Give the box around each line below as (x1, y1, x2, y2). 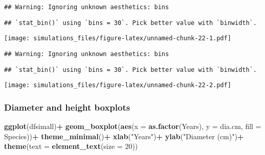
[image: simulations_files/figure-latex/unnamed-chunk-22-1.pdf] (4, 35, 231, 42)
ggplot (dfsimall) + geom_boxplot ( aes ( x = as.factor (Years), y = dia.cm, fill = (4, 121, 261, 132)
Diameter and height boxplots (4, 100, 130, 113)
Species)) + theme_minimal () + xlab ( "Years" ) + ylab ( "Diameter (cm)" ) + (4, 131, 244, 141)
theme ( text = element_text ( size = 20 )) (4, 141, 138, 151)
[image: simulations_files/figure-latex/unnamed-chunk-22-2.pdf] (4, 82, 231, 89)
